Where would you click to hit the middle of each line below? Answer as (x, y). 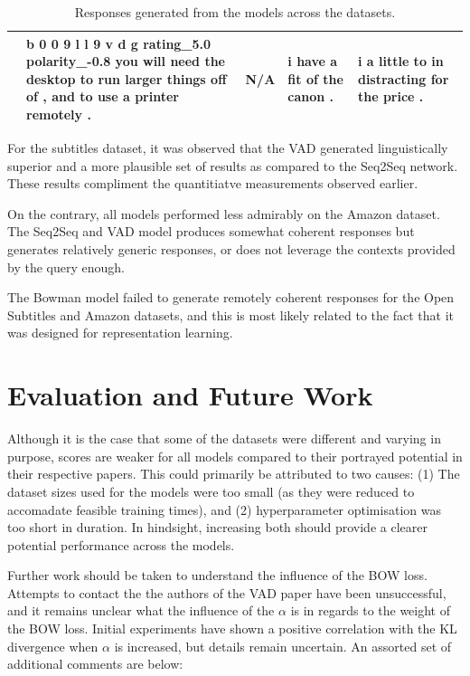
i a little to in (400, 61)
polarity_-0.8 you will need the (126, 61)
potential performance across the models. (121, 544)
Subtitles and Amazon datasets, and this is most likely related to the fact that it (230, 314)
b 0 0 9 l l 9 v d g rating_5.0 (119, 43)
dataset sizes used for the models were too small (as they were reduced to (211, 491)
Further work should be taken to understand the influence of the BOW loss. (217, 575)
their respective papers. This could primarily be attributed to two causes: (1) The (234, 474)
